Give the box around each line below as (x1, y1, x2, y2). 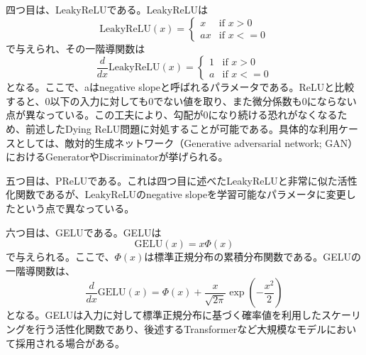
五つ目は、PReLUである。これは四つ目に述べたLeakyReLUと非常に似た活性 (6, 173, 357, 187)
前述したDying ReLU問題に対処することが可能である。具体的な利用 (25, 121, 339, 136)
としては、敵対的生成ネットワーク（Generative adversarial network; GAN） (15, 135, 358, 150)
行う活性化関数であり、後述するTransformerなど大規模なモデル (35, 321, 327, 336)
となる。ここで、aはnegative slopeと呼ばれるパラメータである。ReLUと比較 (6, 80, 355, 94)
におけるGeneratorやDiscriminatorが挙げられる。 (6, 149, 228, 164)
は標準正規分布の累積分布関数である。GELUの (144, 249, 361, 264)
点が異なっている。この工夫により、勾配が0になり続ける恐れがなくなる (6, 107, 338, 122)
